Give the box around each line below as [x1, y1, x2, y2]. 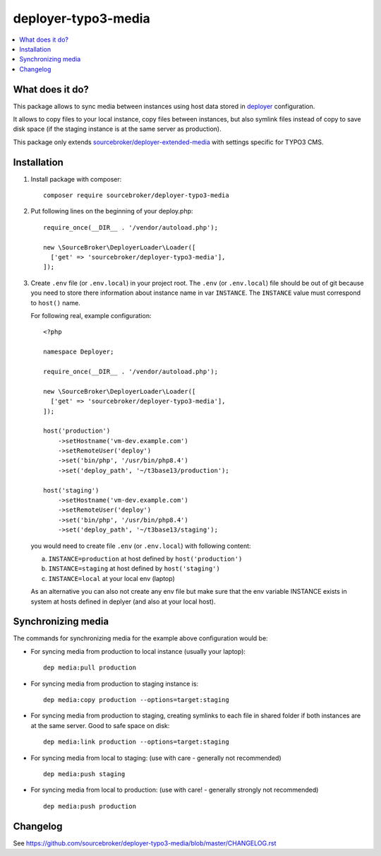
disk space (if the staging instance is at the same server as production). [13, 124, 222, 134]
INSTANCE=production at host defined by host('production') [48, 554, 243, 563]
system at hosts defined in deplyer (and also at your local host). [30, 597, 216, 606]
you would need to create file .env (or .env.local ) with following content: [30, 541, 251, 550]
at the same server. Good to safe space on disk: [30, 721, 170, 729]
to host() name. [30, 298, 80, 307]
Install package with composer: [30, 175, 122, 183]
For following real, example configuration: [30, 312, 152, 319]
